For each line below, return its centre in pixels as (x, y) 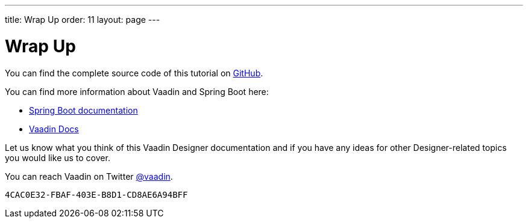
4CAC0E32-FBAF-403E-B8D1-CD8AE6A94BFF (96, 194)
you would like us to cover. (58, 157)
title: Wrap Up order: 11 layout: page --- (83, 20)
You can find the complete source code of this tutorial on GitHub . (134, 73)
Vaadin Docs (54, 129)
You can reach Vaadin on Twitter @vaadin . (89, 176)
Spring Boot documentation (83, 110)
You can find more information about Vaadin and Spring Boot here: (137, 91)
